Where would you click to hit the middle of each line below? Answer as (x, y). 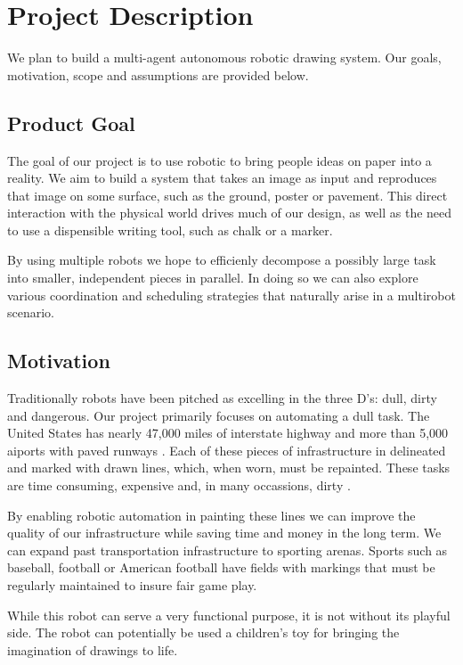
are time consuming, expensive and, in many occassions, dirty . (179, 485)
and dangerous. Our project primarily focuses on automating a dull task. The (219, 415)
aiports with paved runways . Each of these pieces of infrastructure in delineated (227, 450)
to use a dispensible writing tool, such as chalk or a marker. (170, 230)
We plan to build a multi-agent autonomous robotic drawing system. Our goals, (224, 57)
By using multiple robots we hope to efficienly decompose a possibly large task (222, 260)
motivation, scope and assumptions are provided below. (158, 74)
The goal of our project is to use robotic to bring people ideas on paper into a (219, 160)
